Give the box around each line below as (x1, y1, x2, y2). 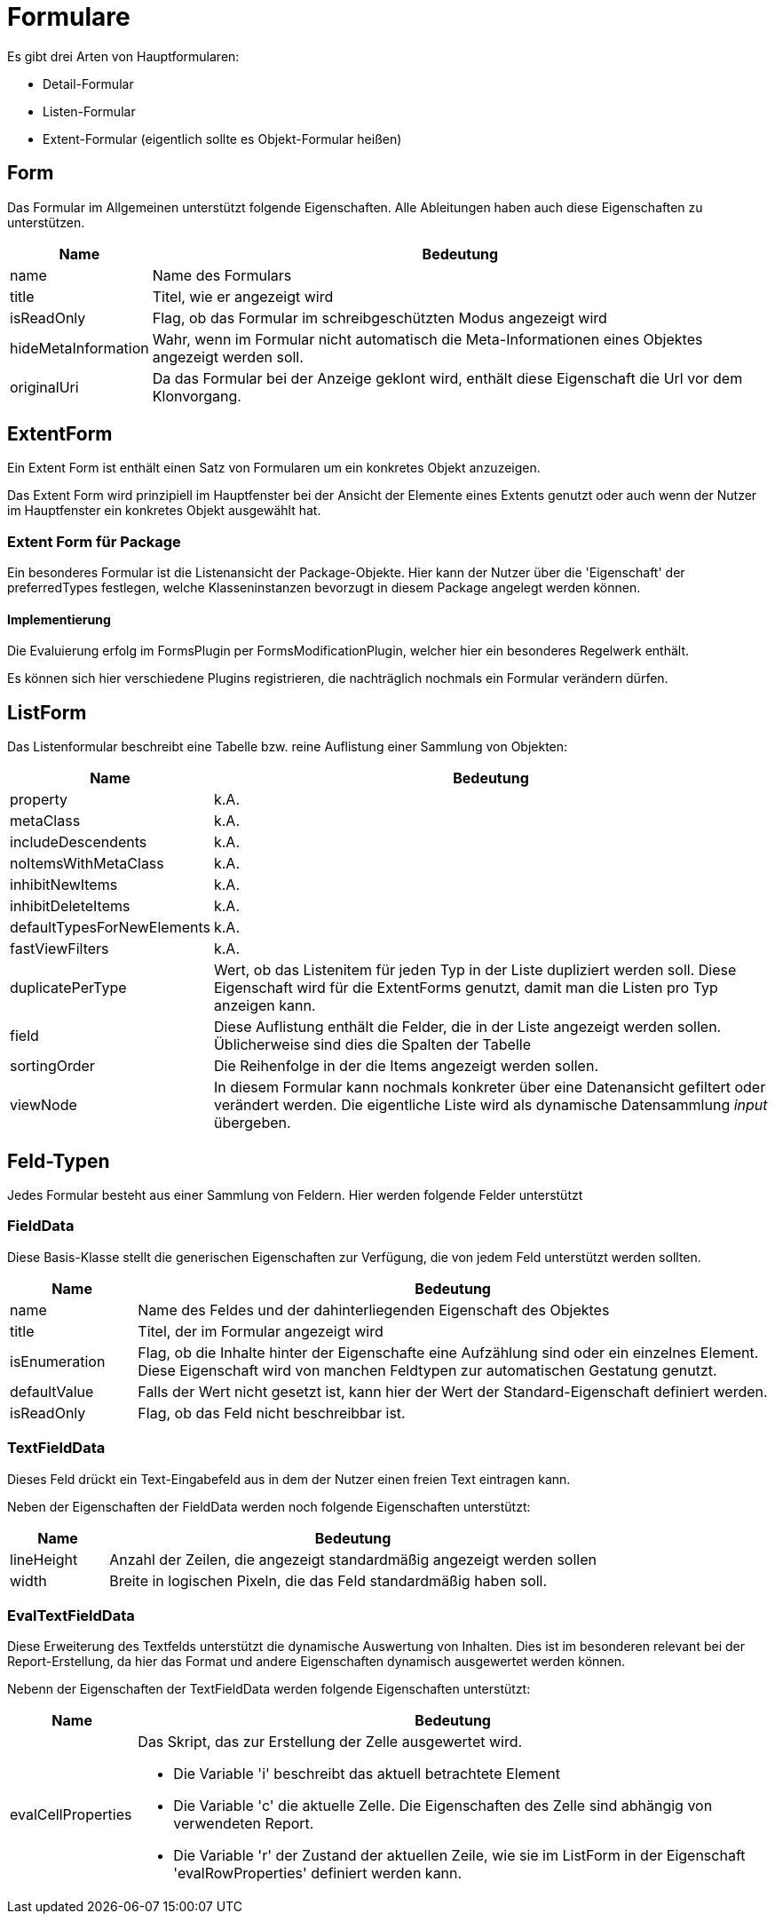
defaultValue (10, 1382, 94, 1401)
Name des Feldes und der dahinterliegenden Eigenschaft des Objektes (138, 1300, 610, 1319)
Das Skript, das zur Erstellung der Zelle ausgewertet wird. (138, 1733, 523, 1751)
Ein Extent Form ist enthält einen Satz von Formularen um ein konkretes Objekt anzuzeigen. (7, 460, 541, 476)
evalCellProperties (10, 1806, 132, 1824)
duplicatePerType (10, 979, 127, 997)
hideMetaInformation (10, 338, 149, 357)
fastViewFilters (10, 940, 109, 958)
